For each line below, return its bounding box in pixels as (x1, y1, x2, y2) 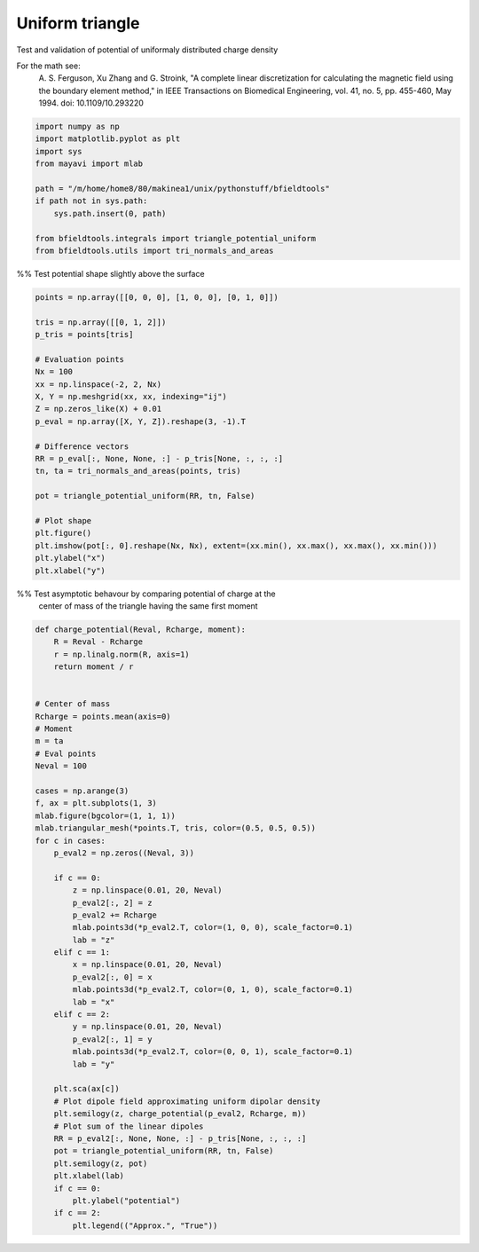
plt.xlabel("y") (35, 565, 106, 576)
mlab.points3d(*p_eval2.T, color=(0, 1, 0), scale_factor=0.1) (72, 985, 354, 995)
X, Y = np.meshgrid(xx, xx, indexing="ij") (35, 391, 228, 402)
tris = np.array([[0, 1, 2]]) (35, 317, 167, 327)
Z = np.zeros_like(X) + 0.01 (35, 404, 162, 414)
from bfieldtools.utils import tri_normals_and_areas (35, 246, 274, 256)
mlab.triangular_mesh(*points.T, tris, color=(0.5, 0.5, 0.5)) (35, 823, 317, 833)
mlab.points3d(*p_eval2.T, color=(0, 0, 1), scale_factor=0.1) (72, 1047, 354, 1057)
